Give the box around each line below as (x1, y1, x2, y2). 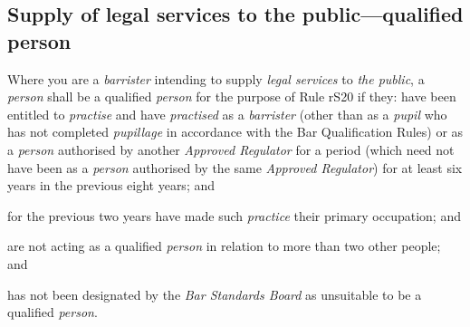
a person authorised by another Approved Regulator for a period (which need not (7, 139, 455, 159)
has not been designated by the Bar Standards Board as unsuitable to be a (7, 284, 422, 303)
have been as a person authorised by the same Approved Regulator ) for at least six (7, 158, 463, 177)
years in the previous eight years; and (7, 176, 216, 195)
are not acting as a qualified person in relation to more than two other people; (7, 236, 441, 255)
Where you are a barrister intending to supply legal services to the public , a (7, 69, 425, 88)
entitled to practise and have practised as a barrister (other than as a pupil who (7, 104, 447, 123)
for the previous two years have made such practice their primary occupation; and (7, 206, 461, 225)
